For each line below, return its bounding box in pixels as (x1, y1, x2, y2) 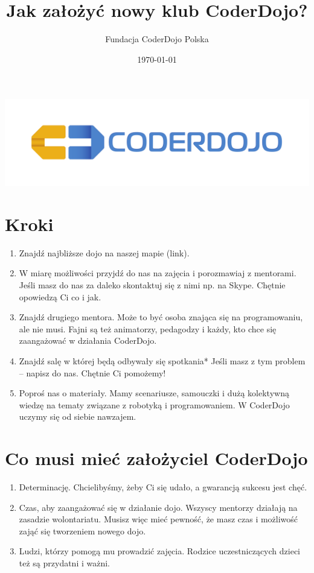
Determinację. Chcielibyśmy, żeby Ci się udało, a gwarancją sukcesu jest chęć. (19, 481, 307, 493)
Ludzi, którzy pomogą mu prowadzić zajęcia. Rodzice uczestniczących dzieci (19, 545, 301, 557)
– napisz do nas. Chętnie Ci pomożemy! (19, 366, 166, 379)
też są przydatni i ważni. (19, 556, 111, 569)
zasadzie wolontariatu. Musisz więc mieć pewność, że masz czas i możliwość (19, 513, 298, 525)
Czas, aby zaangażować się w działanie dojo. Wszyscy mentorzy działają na (19, 501, 298, 513)
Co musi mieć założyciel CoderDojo (5, 446, 308, 470)
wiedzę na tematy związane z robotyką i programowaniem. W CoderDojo (19, 398, 290, 411)
